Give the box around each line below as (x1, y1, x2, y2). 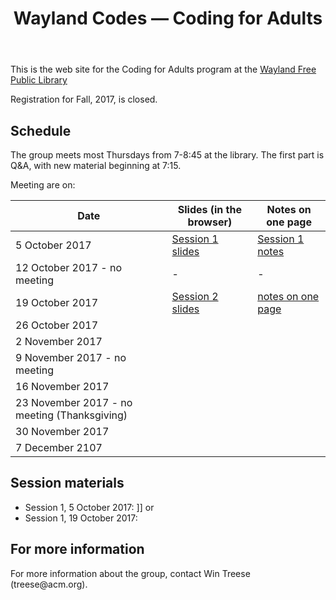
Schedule (10, 122, 72, 139)
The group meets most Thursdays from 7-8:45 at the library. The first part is (10, 149, 325, 161)
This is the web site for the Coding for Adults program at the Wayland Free (10, 63, 317, 76)
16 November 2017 (15, 380, 110, 393)
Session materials (10, 475, 125, 492)
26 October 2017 (15, 318, 99, 332)
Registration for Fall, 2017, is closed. (10, 93, 158, 106)
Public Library (10, 74, 68, 86)
